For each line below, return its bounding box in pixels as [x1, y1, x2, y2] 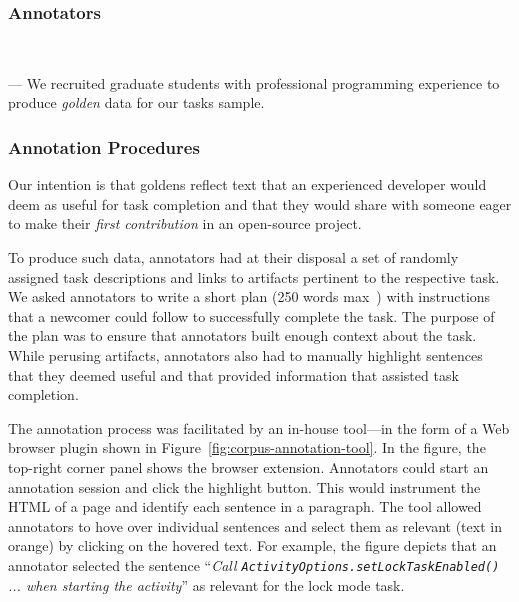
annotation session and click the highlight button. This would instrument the [8, 476, 481, 497]
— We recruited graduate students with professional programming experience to [8, 72, 500, 93]
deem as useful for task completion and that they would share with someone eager [8, 193, 512, 214]
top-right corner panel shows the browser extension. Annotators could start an [8, 456, 489, 477]
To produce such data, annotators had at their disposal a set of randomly [8, 247, 459, 267]
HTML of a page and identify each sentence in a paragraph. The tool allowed [8, 496, 482, 517]
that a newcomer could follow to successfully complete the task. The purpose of [8, 305, 495, 326]
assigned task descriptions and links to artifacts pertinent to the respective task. [8, 266, 500, 287]
